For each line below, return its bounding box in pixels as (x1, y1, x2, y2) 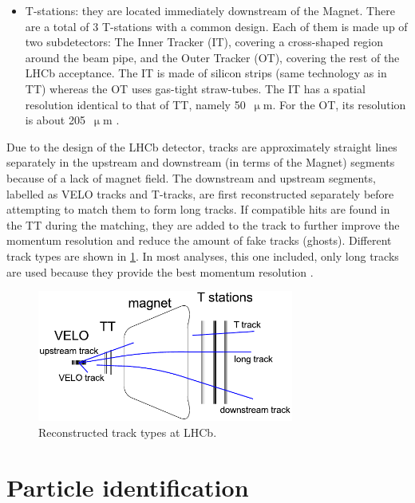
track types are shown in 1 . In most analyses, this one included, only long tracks (6, 247, 399, 264)
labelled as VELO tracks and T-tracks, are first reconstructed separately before (6, 185, 394, 202)
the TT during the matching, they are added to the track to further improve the (6, 216, 400, 233)
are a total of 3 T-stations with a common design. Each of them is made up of (25, 18, 408, 34)
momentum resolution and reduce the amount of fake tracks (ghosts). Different (6, 232, 392, 249)
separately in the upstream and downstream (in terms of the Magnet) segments (6, 154, 395, 171)
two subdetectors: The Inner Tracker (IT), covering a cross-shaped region (25, 33, 384, 50)
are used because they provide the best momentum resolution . (6, 263, 314, 280)
